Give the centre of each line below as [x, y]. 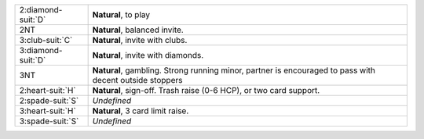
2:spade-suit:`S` [49, 100]
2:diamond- [41, 10]
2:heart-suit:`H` [48, 90]
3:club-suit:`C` [46, 40]
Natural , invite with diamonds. [148, 55]
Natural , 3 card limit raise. [141, 111]
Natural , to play [121, 14]
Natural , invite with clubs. [140, 40]
